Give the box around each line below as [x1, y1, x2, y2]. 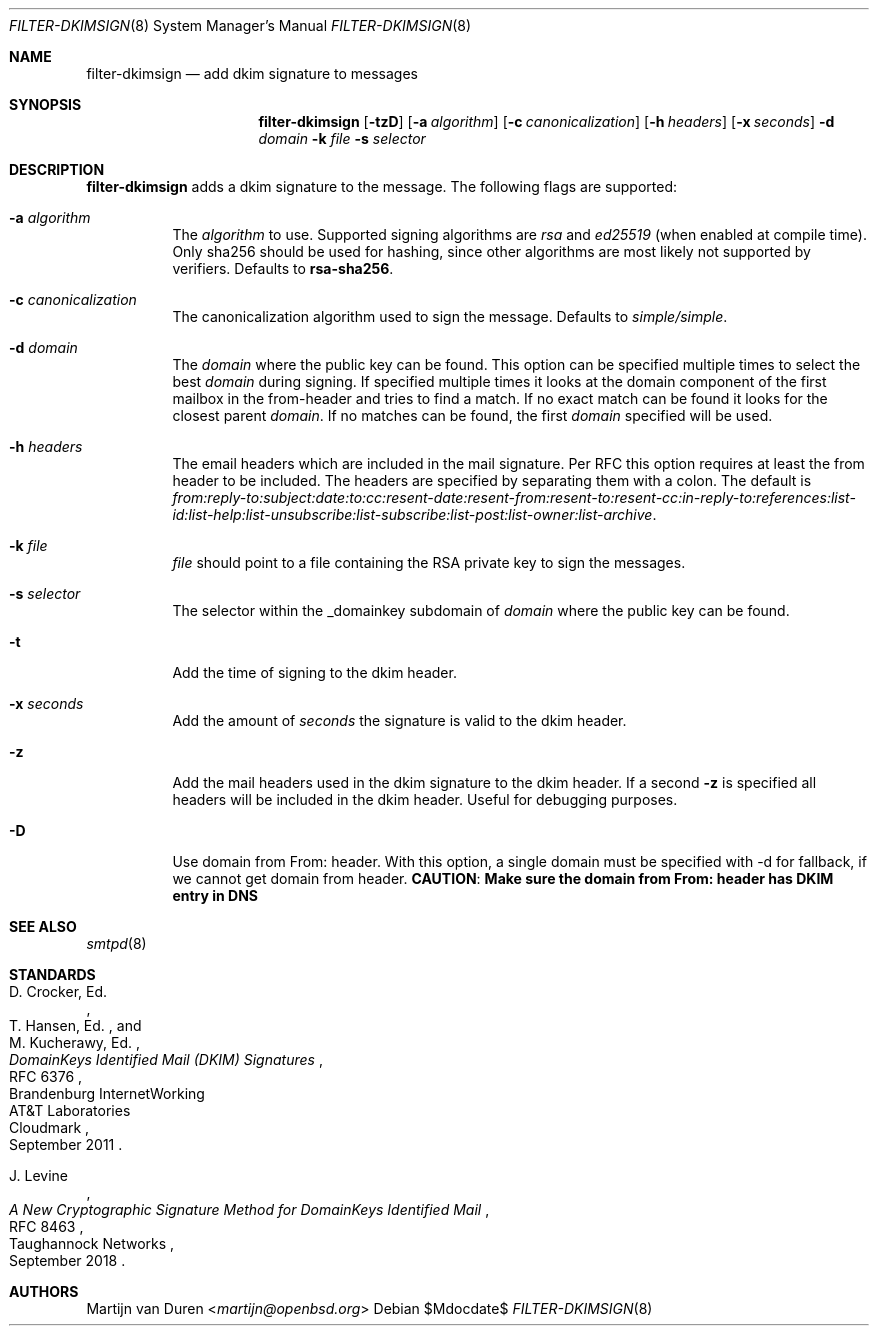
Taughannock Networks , [9, 1235, 175, 1252]
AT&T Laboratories [9, 1102, 131, 1119]
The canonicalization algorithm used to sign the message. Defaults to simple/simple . [172, 308, 728, 325]
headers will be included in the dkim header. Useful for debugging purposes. [172, 791, 678, 808]
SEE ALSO [9, 918, 77, 935]
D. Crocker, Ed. [9, 983, 108, 1000]
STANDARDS [9, 966, 96, 983]
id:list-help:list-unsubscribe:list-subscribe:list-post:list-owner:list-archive [172, 506, 653, 523]
